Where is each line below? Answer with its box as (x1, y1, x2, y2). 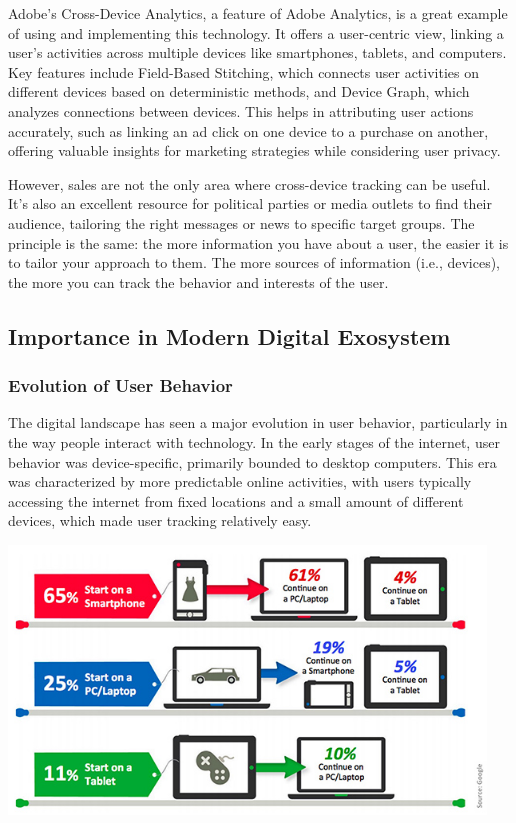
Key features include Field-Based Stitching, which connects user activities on (8, 61, 480, 82)
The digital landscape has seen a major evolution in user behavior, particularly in (8, 412, 508, 433)
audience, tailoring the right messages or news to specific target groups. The (8, 212, 475, 233)
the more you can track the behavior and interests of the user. (8, 271, 389, 292)
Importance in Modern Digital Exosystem (8, 320, 451, 351)
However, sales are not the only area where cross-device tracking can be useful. (8, 173, 491, 194)
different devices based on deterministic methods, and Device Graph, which (8, 81, 470, 102)
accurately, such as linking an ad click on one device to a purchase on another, (8, 120, 489, 141)
